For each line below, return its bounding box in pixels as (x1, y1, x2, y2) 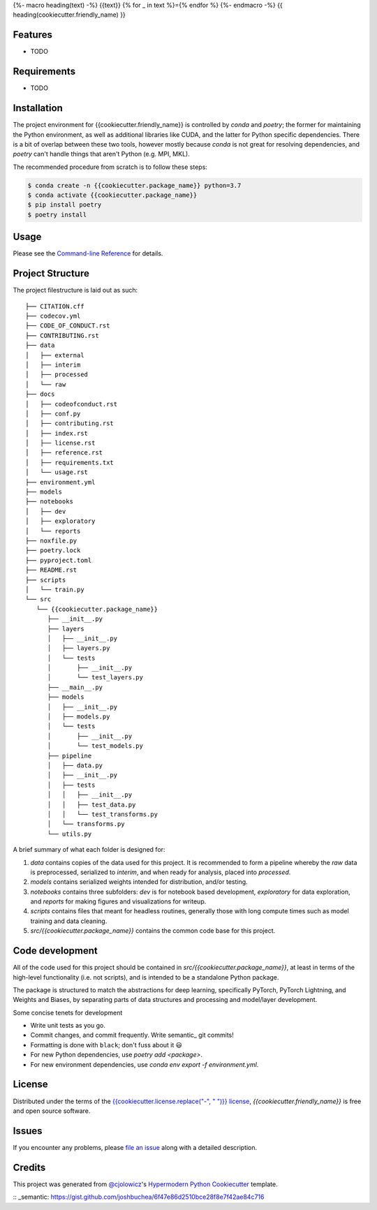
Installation (13, 102, 63, 115)
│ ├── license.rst (25, 439, 96, 447)
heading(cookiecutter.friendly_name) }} (13, 10, 126, 19)
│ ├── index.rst (25, 429, 89, 437)
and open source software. (13, 1107, 91, 1115)
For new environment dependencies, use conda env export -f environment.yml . (30, 1060, 259, 1068)
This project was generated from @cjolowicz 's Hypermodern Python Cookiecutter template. (13, 1180, 279, 1188)
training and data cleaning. (30, 917, 108, 925)
